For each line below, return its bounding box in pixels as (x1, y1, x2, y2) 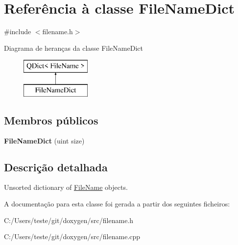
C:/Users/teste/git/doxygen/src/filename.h (4, 215, 134, 225)
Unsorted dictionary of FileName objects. (4, 182, 128, 192)
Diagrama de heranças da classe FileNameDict (4, 42, 143, 53)
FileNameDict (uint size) (4, 135, 85, 145)
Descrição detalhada (4, 159, 108, 174)
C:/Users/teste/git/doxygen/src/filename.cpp (4, 231, 141, 242)
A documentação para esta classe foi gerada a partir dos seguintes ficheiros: (4, 199, 230, 209)
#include (4, 26, 31, 37)
